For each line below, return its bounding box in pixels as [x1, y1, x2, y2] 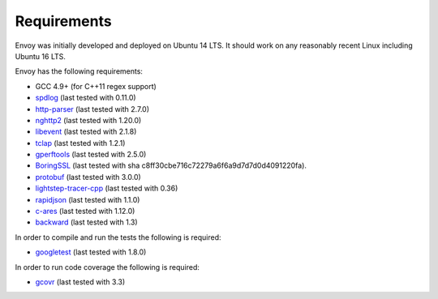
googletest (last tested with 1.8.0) [35, 247, 147, 257]
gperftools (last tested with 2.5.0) [35, 150, 147, 160]
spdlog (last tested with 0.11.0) [35, 93, 137, 103]
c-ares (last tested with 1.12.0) [35, 207, 135, 216]
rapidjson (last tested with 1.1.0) [35, 194, 140, 204]
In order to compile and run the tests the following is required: [15, 232, 222, 242]
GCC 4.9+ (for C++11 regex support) [35, 81, 157, 91]
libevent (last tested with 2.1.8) [35, 126, 137, 137]
